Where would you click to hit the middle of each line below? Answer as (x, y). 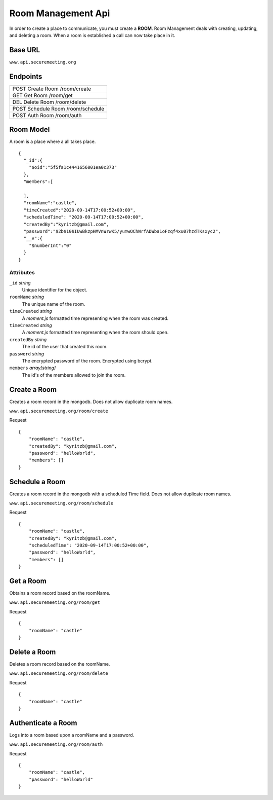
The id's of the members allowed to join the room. (74, 375)
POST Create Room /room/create (52, 89)
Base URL (25, 50)
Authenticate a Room (43, 723)
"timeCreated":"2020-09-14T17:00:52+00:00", (80, 210)
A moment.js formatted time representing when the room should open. (95, 333)
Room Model (30, 130)
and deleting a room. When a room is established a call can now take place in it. (92, 35)
